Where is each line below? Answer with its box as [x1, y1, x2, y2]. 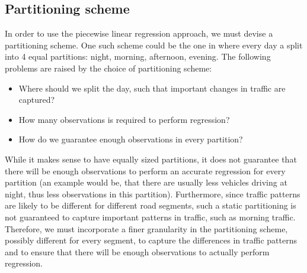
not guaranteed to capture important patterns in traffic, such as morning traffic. [5, 210, 296, 223]
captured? [18, 93, 55, 106]
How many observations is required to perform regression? [18, 113, 230, 125]
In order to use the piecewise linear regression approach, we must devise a [5, 27, 273, 40]
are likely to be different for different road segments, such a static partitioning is [5, 199, 296, 212]
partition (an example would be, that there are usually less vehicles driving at [5, 176, 287, 188]
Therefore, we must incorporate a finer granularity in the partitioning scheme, [5, 222, 288, 235]
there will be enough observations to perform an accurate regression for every [5, 164, 286, 177]
